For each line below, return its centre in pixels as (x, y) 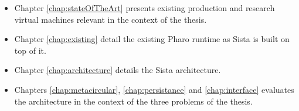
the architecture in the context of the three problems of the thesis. (133, 101)
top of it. (30, 50)
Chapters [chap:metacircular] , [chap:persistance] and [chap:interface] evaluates (154, 89)
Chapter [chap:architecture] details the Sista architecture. (118, 70)
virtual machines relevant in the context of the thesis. (111, 19)
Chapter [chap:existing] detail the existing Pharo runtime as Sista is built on (152, 39)
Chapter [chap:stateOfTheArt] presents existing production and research (145, 8)
